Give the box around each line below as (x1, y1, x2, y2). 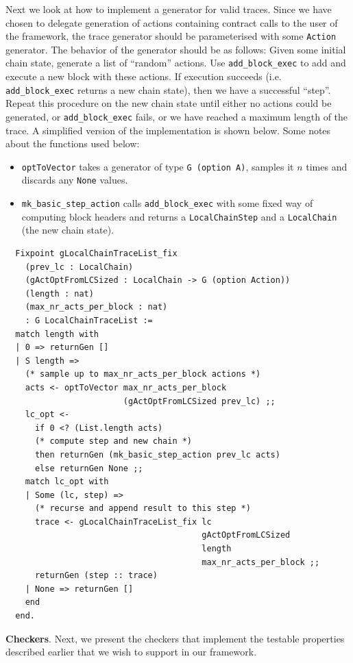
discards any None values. (21, 173, 128, 187)
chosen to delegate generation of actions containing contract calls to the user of (5, 15, 338, 29)
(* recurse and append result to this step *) (34, 503, 251, 514)
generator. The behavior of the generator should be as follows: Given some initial (5, 42, 346, 56)
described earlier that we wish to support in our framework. (5, 645, 257, 659)
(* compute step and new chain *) (34, 436, 193, 447)
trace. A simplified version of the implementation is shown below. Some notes (5, 123, 331, 137)
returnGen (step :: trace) (34, 571, 158, 581)
